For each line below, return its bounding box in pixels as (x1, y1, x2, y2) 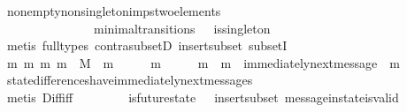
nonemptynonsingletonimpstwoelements (6, 2, 221, 19)
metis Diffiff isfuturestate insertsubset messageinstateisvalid (6, 87, 399, 106)
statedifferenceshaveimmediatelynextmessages (6, 71, 253, 89)
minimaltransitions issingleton (93, 19, 271, 37)
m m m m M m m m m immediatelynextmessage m (6, 53, 400, 71)
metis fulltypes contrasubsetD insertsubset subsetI (6, 36, 288, 55)
